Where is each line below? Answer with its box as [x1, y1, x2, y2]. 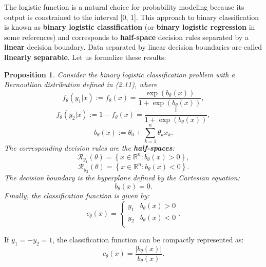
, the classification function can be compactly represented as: [52, 234, 244, 244]
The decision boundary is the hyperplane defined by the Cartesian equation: [4, 172, 240, 183]
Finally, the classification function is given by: [4, 190, 149, 200]
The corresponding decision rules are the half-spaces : [4, 142, 175, 153]
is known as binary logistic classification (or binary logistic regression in [4, 22, 255, 32]
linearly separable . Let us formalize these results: [4, 51, 166, 62]
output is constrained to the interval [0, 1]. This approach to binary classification [4, 11, 259, 22]
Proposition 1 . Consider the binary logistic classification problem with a [4, 69, 235, 79]
